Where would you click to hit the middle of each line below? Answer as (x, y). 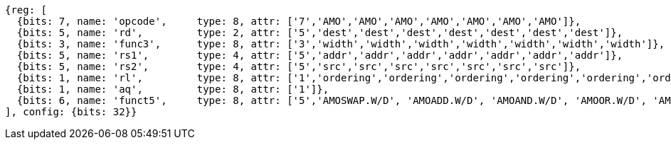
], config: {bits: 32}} (71, 112)
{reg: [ (26, 10)
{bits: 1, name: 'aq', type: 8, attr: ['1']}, (173, 89)
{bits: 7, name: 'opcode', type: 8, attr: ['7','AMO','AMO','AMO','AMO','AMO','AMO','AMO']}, (299, 21)
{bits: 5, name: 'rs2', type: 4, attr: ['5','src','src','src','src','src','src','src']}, (299, 66)
